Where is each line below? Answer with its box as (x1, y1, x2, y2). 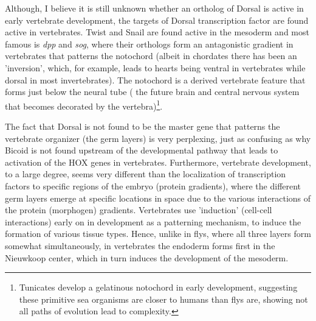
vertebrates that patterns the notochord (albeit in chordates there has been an (5, 49, 297, 62)
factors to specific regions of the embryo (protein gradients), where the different (5, 179, 301, 192)
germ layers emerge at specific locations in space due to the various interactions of (5, 191, 311, 204)
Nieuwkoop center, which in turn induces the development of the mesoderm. (5, 251, 289, 264)
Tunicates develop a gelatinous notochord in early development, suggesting (19, 281, 298, 294)
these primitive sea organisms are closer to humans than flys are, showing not (19, 292, 308, 305)
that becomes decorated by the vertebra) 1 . (5, 97, 163, 112)
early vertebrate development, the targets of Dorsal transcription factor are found (5, 13, 309, 26)
